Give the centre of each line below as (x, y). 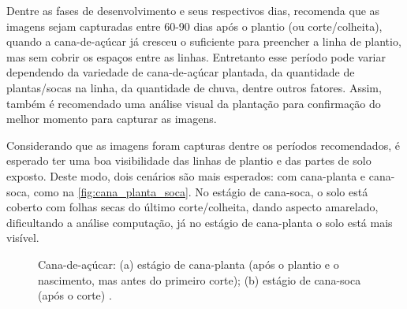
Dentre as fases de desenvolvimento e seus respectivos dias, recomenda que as (193, 10)
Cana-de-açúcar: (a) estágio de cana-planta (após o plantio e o (189, 264)
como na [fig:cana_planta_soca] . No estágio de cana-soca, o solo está (201, 191)
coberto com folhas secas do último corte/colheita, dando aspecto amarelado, (192, 207)
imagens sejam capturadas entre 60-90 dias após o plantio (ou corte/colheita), (194, 26)
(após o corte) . (75, 295)
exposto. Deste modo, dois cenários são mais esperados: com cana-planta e (186, 175)
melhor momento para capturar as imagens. (112, 119)
